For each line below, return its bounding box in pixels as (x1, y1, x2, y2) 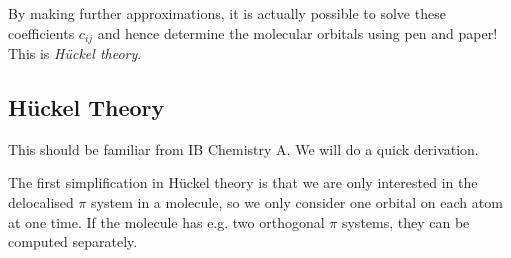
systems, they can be (341, 211, 470, 232)
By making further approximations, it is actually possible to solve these (8, 3, 446, 23)
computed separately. (8, 231, 138, 252)
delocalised (8, 192, 74, 213)
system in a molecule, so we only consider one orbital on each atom (91, 192, 503, 213)
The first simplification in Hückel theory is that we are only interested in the (8, 172, 478, 193)
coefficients (8, 22, 75, 43)
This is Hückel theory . (8, 43, 142, 64)
